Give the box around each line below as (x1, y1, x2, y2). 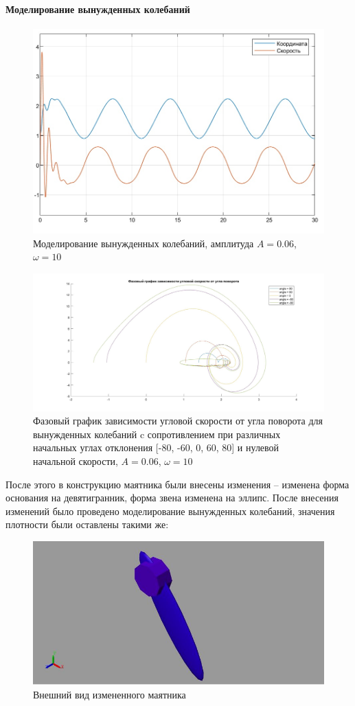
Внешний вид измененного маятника (33, 687, 186, 701)
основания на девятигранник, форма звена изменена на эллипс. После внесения (5, 490, 339, 505)
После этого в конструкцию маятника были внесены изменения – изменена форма (5, 477, 350, 491)
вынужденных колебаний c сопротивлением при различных (33, 426, 281, 441)
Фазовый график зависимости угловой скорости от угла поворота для (33, 413, 323, 428)
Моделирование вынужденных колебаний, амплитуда (33, 236, 254, 250)
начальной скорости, (33, 454, 118, 468)
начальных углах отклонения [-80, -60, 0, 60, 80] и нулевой (33, 440, 279, 455)
